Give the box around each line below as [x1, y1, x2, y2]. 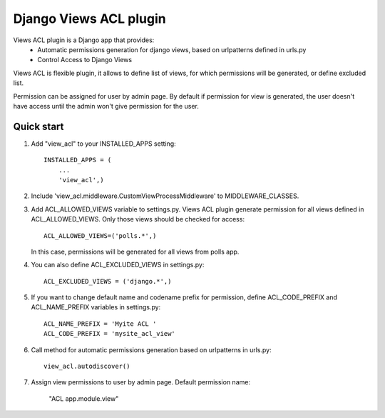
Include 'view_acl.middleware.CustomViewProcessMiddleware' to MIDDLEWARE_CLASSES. [31, 191, 299, 200]
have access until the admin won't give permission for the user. [13, 101, 199, 110]
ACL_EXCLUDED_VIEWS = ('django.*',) [43, 277, 172, 285]
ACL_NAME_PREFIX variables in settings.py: [31, 303, 161, 312]
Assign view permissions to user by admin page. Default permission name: [31, 378, 251, 387]
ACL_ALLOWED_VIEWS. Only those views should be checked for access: [31, 215, 245, 224]
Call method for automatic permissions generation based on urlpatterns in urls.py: [31, 345, 272, 354]
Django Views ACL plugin [13, 11, 167, 26]
